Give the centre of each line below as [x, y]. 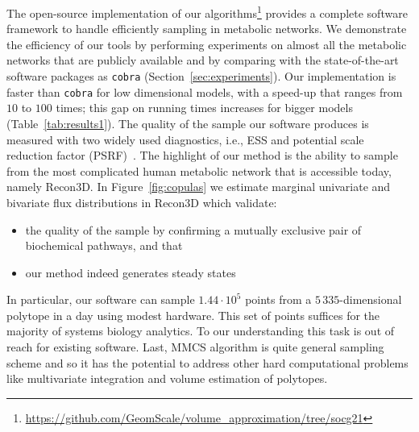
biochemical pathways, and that [104, 245]
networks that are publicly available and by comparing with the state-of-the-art [203, 60]
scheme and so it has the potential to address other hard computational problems [207, 362]
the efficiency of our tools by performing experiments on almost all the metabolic [207, 44]
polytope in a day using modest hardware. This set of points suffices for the [193, 315]
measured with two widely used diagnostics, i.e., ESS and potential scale [185, 139]
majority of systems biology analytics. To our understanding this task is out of [201, 331]
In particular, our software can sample [101, 299]
